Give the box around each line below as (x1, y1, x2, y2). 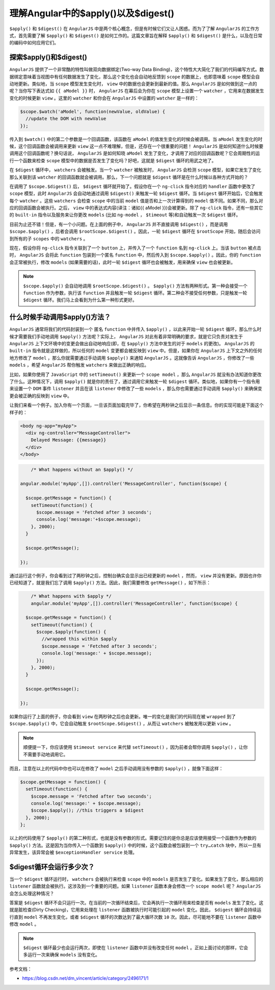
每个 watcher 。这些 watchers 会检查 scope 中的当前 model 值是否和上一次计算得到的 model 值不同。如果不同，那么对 (9, 197, 263, 204)
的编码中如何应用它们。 (9, 40, 59, 46)
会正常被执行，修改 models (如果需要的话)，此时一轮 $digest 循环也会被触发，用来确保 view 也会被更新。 (9, 259, 236, 265)
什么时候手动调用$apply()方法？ (9, 313, 111, 321)
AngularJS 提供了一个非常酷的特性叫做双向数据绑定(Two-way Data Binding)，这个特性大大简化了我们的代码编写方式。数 (9, 66, 264, 72)
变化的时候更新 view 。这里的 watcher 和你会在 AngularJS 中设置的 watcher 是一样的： (9, 95, 200, 101)
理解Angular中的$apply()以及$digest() (9, 8, 175, 19)
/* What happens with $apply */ (31, 593, 112, 599)
